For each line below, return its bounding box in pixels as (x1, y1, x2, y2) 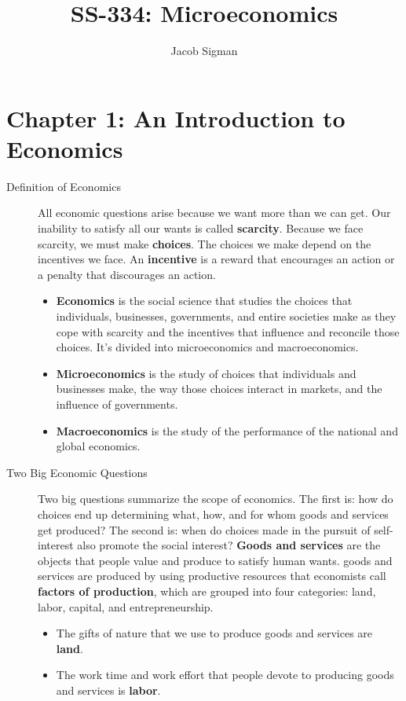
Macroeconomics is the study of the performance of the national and (56, 422, 398, 439)
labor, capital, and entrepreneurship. (38, 598, 214, 615)
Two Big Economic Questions (6, 464, 148, 480)
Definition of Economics (6, 178, 121, 194)
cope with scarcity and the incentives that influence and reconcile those (56, 323, 400, 339)
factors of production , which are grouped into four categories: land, (38, 582, 376, 599)
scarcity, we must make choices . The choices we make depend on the (38, 235, 371, 251)
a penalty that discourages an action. (38, 266, 216, 282)
